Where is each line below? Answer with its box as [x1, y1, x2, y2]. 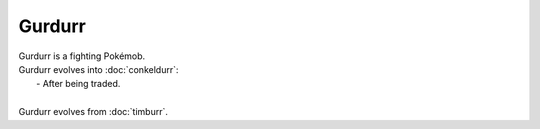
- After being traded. [36, 78, 121, 90]
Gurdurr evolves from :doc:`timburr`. [18, 106, 169, 118]
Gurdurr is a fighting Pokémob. [18, 50, 146, 62]
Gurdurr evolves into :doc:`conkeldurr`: [18, 63, 179, 75]
